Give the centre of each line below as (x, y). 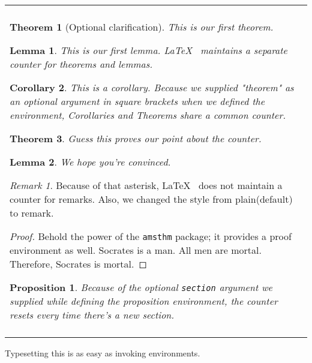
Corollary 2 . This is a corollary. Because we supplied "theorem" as (152, 87)
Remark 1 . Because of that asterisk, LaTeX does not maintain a (146, 185)
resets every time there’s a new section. (92, 315)
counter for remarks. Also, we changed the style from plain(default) (151, 199)
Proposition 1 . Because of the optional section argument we (141, 287)
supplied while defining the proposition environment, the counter (144, 301)
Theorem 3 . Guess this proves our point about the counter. (136, 138)
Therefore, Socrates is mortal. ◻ (78, 264)
